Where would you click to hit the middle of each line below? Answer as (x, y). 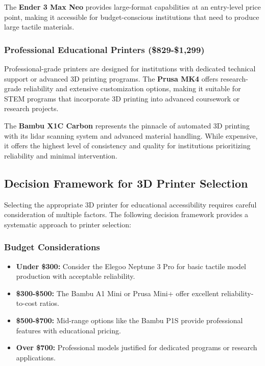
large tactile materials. (39, 27)
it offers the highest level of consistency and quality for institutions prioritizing (127, 146)
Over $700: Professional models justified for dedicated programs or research (137, 347)
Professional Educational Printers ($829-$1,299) (104, 49)
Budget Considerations (52, 247)
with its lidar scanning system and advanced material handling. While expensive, (131, 135)
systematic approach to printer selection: (68, 224)
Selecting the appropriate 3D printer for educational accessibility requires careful (130, 204)
